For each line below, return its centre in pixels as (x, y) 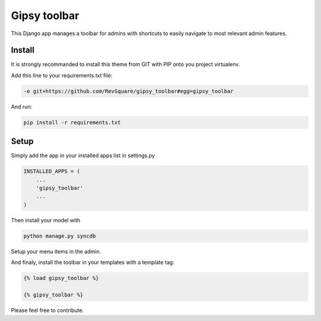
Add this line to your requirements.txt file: (62, 75)
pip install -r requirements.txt (72, 122)
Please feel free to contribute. (48, 310)
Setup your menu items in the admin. (56, 251)
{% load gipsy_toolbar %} (61, 278)
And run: (22, 107)
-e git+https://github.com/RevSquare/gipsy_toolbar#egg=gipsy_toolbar (129, 91)
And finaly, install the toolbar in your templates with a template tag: (93, 263)
